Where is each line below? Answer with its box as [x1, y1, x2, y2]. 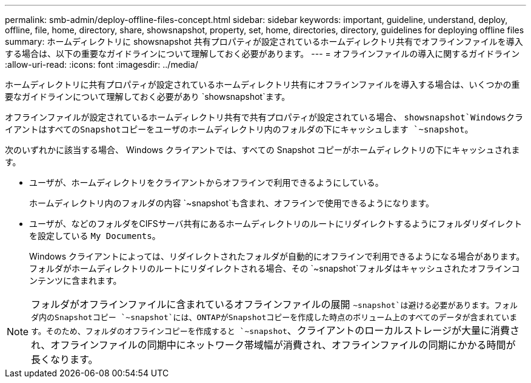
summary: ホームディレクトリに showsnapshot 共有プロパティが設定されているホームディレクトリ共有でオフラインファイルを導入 [5, 36, 523, 47]
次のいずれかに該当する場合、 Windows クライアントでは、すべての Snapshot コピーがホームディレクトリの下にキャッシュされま [5, 145, 520, 155]
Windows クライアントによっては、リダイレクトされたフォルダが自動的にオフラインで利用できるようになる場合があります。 [29, 251, 525, 261]
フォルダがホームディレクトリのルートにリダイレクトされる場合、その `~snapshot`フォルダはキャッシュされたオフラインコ [29, 263, 520, 273]
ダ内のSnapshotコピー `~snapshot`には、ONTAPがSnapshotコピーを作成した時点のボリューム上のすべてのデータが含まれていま [31, 313, 518, 322]
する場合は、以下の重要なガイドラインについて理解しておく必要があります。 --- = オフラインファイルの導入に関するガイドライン [5, 48, 520, 59]
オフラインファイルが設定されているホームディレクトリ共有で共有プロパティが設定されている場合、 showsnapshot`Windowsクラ [5, 112, 524, 122]
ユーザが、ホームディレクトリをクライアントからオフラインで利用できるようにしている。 [29, 177, 384, 188]
